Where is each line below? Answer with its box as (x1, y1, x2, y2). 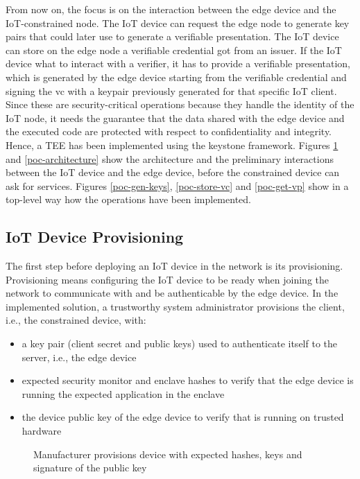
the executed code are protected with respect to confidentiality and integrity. (6, 124, 332, 139)
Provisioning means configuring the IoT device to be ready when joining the (6, 272, 329, 286)
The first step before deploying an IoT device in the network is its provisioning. (6, 259, 343, 273)
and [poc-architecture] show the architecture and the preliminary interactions (6, 151, 334, 166)
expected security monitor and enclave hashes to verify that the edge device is (22, 373, 354, 387)
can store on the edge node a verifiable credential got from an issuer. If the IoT (6, 42, 342, 57)
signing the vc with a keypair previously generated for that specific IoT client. (6, 83, 337, 98)
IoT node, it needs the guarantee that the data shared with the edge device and (6, 110, 345, 125)
